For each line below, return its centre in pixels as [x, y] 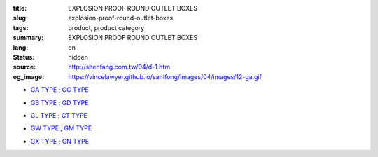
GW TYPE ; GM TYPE [61, 128]
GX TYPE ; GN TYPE [60, 141]
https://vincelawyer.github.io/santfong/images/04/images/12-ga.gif [165, 76]
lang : [21, 47]
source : [24, 67]
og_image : [29, 76]
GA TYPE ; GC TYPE [59, 90]
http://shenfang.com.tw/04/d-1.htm [119, 67]
